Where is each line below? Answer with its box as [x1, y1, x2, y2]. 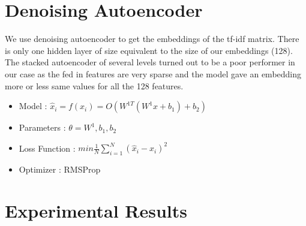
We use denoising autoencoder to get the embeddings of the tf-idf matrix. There [5, 32, 299, 45]
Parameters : [19, 121, 66, 134]
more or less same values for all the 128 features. [5, 79, 184, 92]
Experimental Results [5, 198, 187, 222]
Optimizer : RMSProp [19, 162, 101, 175]
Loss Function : [19, 141, 76, 154]
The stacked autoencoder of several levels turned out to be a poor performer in [5, 56, 295, 68]
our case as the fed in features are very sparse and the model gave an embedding [5, 67, 302, 80]
